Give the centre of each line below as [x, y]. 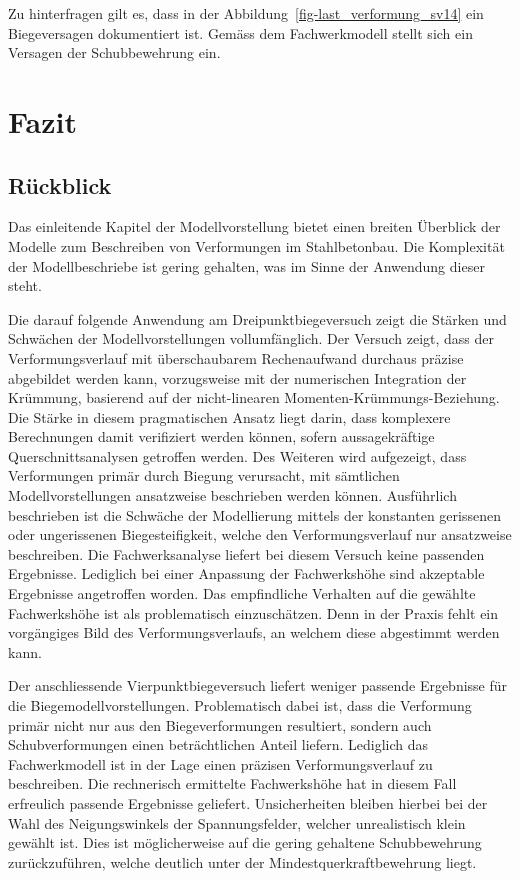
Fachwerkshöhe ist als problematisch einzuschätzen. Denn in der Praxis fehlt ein [253, 612]
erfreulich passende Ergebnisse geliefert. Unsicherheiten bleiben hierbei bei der [248, 802]
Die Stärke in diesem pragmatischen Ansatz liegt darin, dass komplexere [229, 416]
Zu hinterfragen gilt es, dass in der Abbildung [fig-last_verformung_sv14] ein [246, 13]
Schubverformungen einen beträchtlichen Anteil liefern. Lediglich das [218, 744]
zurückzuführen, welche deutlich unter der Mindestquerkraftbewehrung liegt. [242, 861]
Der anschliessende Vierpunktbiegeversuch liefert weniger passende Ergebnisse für [258, 685]
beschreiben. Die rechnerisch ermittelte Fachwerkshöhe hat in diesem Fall [232, 783]
